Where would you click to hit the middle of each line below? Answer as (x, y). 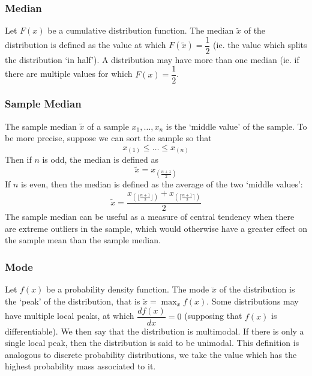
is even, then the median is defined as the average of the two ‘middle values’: (162, 184)
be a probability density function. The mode (128, 289)
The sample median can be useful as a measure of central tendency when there (150, 217)
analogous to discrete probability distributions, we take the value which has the (151, 354)
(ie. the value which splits (260, 45)
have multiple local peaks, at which (70, 316)
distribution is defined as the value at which (85, 45)
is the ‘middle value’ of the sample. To (236, 126)
